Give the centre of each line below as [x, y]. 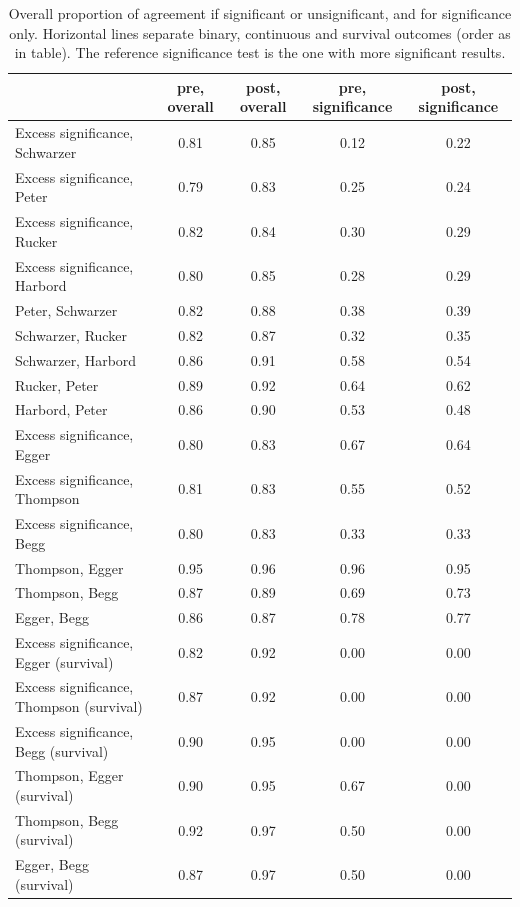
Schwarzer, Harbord [76, 359]
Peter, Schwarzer [66, 309]
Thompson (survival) [79, 706]
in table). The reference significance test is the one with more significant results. [260, 52]
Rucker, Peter [57, 384]
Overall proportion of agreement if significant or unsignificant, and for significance [260, 13]
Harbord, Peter [61, 409]
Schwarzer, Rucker [71, 334]
